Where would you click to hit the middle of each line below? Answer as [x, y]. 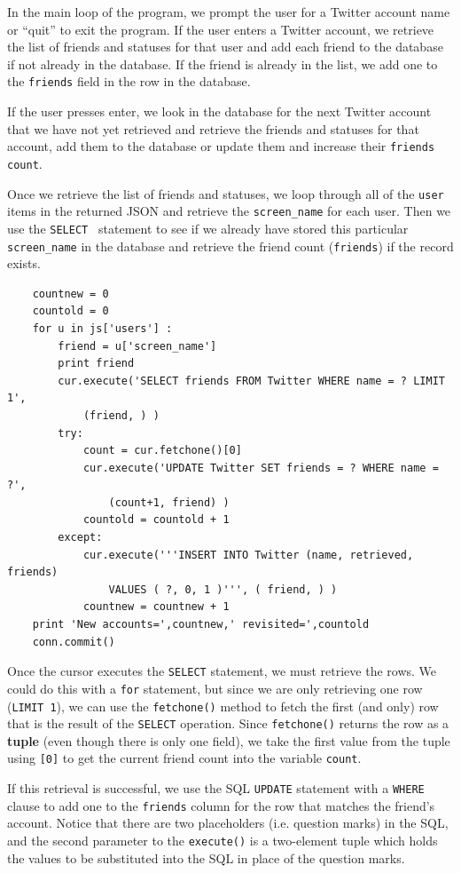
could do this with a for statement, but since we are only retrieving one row [215, 688]
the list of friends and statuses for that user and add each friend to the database [225, 47]
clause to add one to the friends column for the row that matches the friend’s [221, 805]
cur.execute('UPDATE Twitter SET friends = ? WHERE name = [261, 468]
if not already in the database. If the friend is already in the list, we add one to [223, 63]
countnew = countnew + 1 [156, 607]
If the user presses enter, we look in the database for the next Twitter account [219, 111]
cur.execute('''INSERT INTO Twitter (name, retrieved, [248, 555]
